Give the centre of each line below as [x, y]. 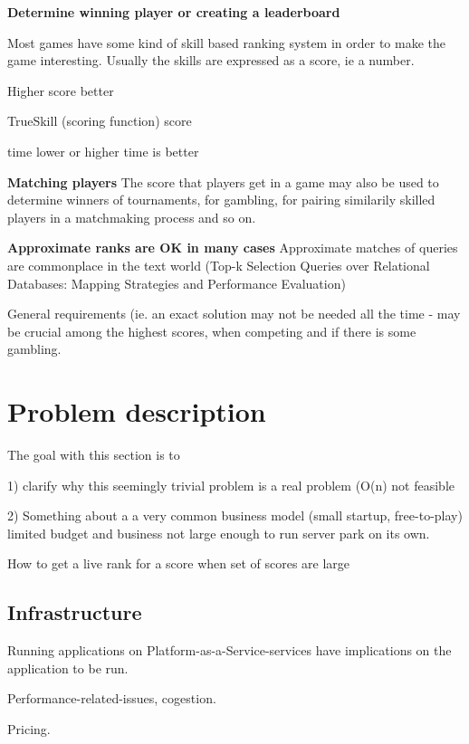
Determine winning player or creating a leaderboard [174, 12]
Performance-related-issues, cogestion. [112, 698]
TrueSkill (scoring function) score [100, 121]
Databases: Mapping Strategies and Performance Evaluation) [177, 283]
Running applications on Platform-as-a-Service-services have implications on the [230, 650]
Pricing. [29, 728]
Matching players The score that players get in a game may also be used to [223, 181]
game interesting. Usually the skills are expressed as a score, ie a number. [211, 60]
